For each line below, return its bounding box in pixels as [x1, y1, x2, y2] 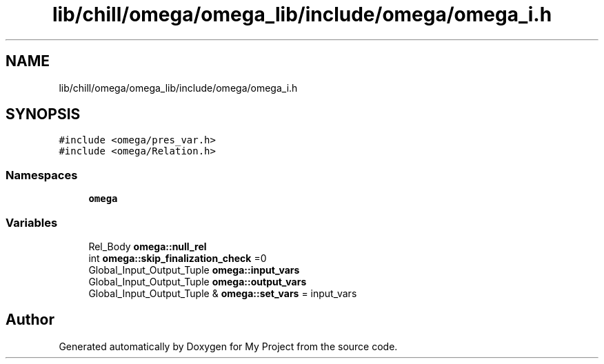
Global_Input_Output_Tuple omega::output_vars [88, 275, 307, 287]
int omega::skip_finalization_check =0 [88, 252, 267, 264]
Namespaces [6, 168, 78, 182]
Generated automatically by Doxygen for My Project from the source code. [59, 340, 398, 352]
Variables [6, 215, 58, 230]
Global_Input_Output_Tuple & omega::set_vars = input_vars [88, 287, 357, 299]
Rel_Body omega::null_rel [88, 240, 207, 252]
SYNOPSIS [6, 105, 81, 123]
